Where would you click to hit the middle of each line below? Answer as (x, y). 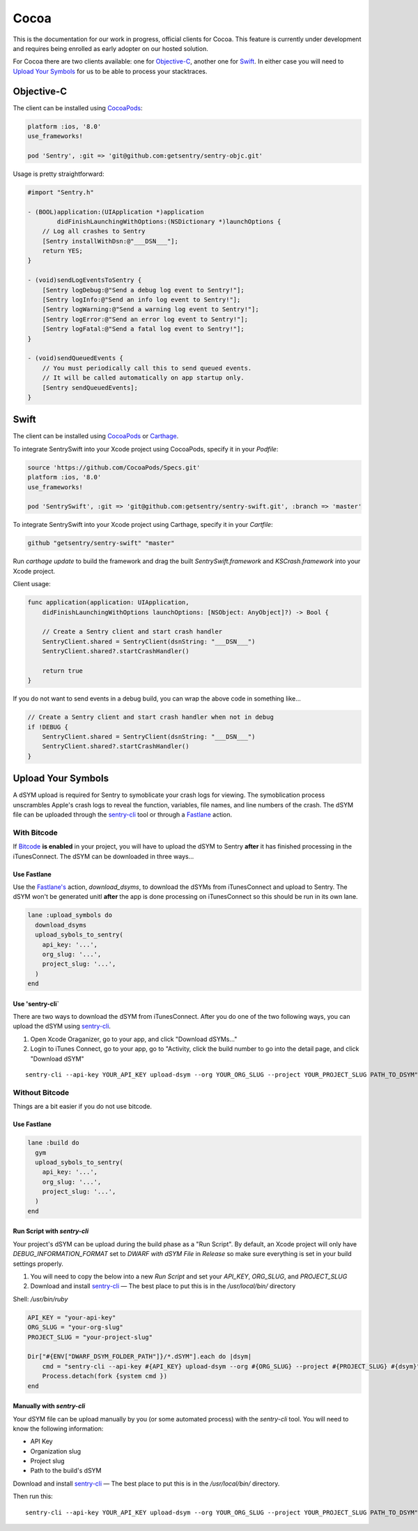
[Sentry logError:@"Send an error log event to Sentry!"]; (145, 319)
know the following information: (58, 1428)
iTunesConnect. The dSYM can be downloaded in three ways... (103, 856)
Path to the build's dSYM (66, 1471)
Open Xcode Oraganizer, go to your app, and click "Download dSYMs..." (134, 1039)
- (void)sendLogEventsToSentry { (85, 280)
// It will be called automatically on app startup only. (143, 378)
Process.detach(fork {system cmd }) (104, 1376)
